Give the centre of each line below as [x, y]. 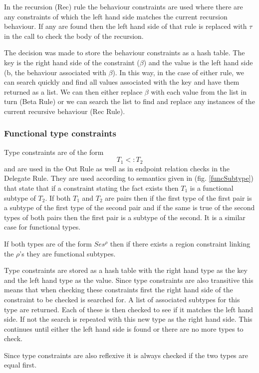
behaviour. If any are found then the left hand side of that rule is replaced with [126, 26]
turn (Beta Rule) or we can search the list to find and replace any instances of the [129, 101]
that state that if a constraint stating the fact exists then [91, 187]
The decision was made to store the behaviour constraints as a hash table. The [125, 53]
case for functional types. [42, 227]
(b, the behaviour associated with [55, 72]
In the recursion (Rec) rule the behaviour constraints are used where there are [124, 6]
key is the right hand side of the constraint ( [72, 62]
